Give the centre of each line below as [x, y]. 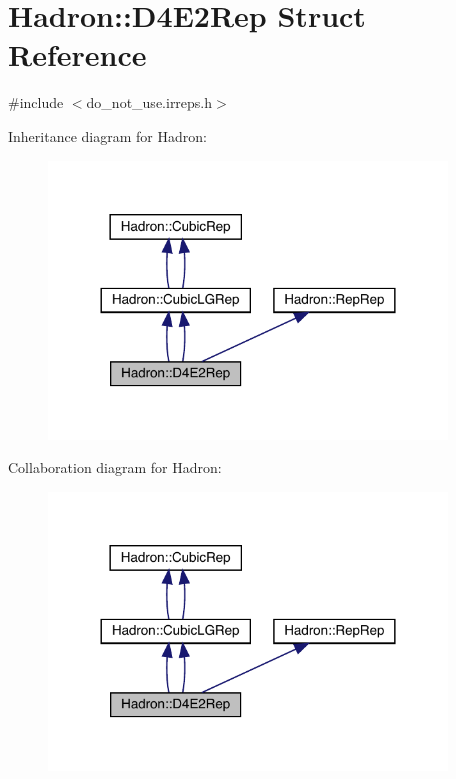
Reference [77, 54]
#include [36, 102]
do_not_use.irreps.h [149, 102]
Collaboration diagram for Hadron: [115, 467]
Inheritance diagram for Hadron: [107, 135]
